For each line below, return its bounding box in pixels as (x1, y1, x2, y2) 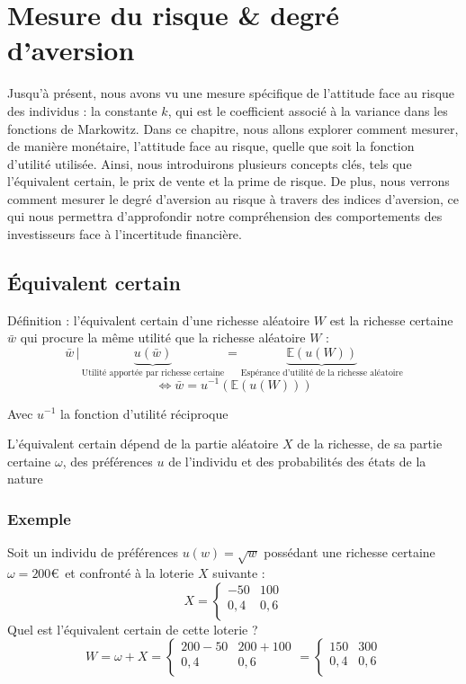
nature (7, 469, 43, 488)
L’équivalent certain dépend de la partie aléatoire (7, 434, 279, 453)
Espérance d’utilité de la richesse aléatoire (240, 368, 403, 378)
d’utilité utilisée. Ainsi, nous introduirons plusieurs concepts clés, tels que (7, 154, 412, 173)
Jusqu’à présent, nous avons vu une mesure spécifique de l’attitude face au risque (7, 84, 455, 102)
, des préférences (62, 451, 153, 470)
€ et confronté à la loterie (50, 563, 194, 582)
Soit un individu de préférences (7, 543, 178, 562)
